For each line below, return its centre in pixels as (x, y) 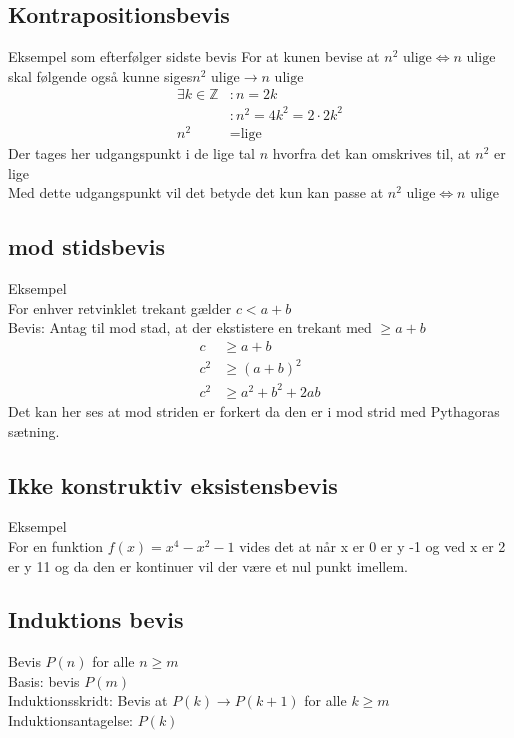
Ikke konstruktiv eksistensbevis (173, 484)
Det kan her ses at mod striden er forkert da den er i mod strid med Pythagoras (254, 410)
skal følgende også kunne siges (100, 75)
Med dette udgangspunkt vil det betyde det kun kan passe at (196, 192)
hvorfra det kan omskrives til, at (371, 153)
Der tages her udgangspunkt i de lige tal (131, 153)
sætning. (34, 430)
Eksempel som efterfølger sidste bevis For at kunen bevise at (194, 56)
